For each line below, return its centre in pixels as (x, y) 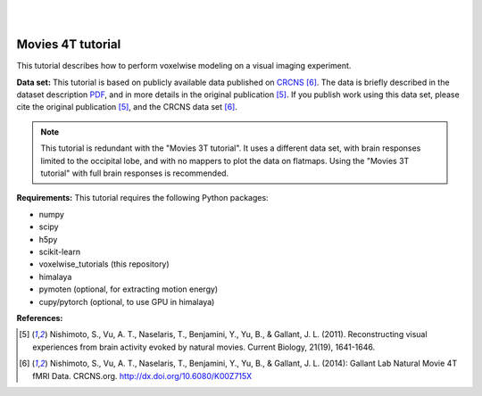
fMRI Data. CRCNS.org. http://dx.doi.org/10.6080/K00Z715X (142, 375)
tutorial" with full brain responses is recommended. (135, 173)
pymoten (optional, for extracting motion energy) (129, 289)
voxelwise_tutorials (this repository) (104, 264)
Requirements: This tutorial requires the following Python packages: (142, 198)
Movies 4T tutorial (69, 45)
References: (40, 318)
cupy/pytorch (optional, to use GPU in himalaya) (127, 301)
